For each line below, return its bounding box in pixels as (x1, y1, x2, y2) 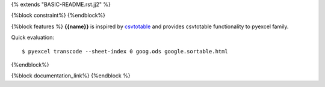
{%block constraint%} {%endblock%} (11, 12, 105, 19)
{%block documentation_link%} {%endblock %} (11, 72, 131, 79)
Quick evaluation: (11, 34, 54, 41)
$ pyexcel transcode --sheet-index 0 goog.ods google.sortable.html (22, 48, 228, 55)
